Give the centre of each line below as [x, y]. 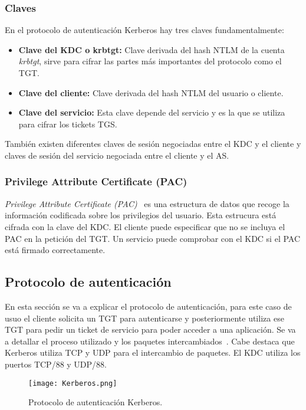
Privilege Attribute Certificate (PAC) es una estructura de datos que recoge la [147, 203]
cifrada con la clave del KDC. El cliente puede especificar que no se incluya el [145, 226]
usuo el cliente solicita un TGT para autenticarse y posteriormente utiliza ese [144, 318]
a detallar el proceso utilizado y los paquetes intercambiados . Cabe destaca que [150, 341]
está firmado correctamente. [55, 250]
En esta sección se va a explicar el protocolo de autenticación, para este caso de [148, 306]
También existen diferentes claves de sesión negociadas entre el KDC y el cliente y [153, 144]
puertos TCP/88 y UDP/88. [56, 364]
